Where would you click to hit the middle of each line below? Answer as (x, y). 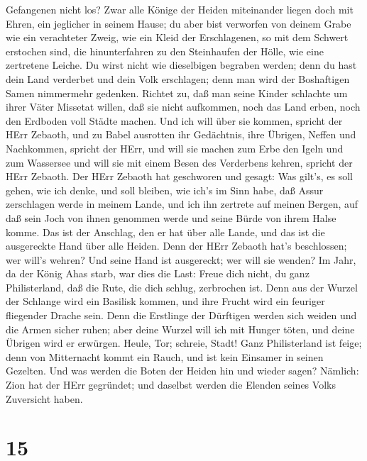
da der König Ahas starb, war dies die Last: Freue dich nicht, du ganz (158, 273)
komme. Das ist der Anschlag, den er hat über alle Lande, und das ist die (165, 232)
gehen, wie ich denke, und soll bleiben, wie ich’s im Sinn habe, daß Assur (165, 190)
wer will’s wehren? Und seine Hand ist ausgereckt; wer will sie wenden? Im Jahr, (181, 259)
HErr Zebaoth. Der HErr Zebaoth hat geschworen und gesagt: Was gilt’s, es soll (179, 176)
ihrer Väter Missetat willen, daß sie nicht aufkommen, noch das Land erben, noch (183, 107)
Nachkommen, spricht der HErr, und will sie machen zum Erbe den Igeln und (175, 148)
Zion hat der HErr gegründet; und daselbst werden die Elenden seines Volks (171, 385)
